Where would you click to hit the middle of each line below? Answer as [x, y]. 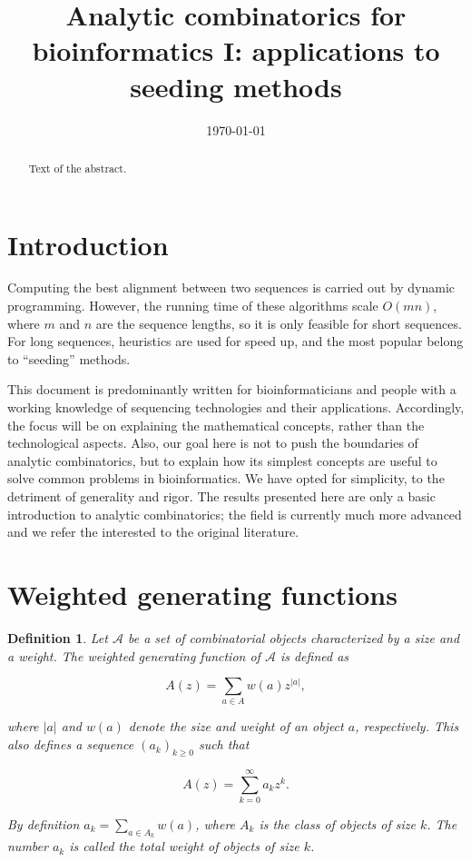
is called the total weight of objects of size [184, 846]
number [28, 846]
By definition [44, 823]
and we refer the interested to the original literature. [153, 532]
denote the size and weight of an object [236, 726]
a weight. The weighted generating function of [134, 655]
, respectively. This [407, 726]
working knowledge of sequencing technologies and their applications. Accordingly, [236, 407]
